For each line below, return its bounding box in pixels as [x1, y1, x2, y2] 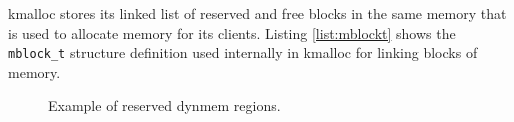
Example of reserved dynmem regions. [48, 95, 281, 116]
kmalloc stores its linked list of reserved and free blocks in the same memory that [8, 3, 507, 23]
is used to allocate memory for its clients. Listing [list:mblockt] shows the [8, 22, 456, 43]
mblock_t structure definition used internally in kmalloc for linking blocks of [8, 42, 478, 63]
